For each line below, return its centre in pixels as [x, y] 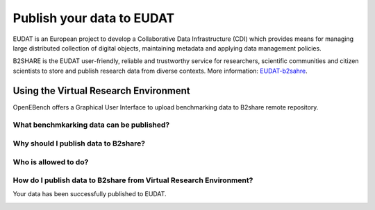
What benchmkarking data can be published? [91, 125]
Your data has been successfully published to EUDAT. [90, 194]
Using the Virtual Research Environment [101, 90]
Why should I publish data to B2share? [79, 143]
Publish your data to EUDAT [94, 18]
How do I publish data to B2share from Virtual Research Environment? [133, 180]
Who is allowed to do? [51, 161]
